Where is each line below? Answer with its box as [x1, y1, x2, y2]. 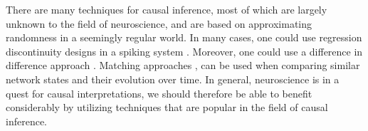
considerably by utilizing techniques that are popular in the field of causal [6, 100, 328, 115]
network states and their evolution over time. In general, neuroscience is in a [6, 71, 340, 86]
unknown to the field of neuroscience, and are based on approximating [6, 16, 312, 31]
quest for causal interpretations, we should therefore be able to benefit [6, 85, 312, 100]
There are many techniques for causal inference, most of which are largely [6, 2, 327, 16]
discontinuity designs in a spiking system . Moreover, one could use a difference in [6, 43, 363, 58]
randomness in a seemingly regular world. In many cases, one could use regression [6, 30, 362, 45]
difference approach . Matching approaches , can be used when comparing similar [6, 58, 360, 73]
